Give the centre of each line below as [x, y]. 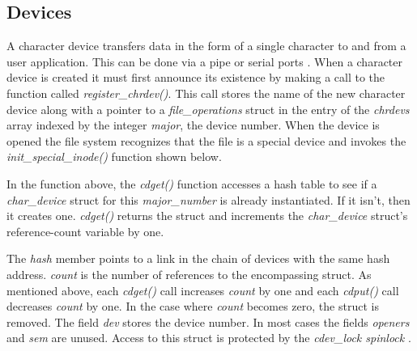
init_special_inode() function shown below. [114, 156]
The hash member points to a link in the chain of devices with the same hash [198, 258]
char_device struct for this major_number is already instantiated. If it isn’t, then [208, 199]
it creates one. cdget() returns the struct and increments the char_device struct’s [207, 216]
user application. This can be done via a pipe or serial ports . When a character [204, 61]
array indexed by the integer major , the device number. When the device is [193, 125]
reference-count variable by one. [85, 231]
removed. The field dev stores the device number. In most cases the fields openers [208, 321]
